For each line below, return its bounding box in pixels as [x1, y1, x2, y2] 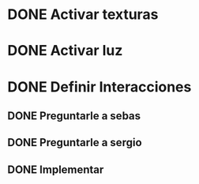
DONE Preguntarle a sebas [7, 109, 141, 122]
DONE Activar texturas [7, 6, 159, 24]
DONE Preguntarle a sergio [7, 136, 143, 149]
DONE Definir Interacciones [7, 77, 192, 96]
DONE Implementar [7, 163, 104, 176]
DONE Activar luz [7, 42, 123, 60]
